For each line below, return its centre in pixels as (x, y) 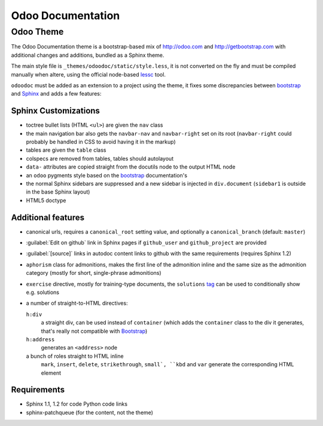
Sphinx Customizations (55, 111)
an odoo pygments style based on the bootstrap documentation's (107, 175)
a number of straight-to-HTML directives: (77, 303)
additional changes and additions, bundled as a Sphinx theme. (88, 55)
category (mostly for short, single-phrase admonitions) (94, 273)
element (51, 373)
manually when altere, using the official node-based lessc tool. (88, 74)
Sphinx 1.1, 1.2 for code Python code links (77, 404)
